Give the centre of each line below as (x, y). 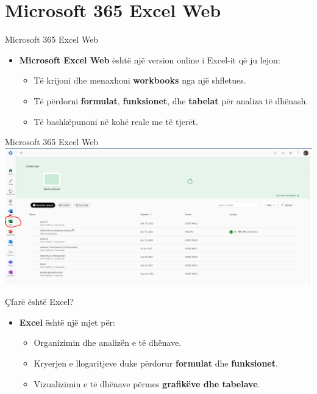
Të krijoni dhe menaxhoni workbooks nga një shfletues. (140, 80)
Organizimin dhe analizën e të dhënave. (108, 342)
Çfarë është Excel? (40, 302)
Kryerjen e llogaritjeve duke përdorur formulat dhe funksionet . (156, 363)
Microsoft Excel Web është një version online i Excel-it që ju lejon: (150, 59)
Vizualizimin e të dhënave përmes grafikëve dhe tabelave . (147, 383)
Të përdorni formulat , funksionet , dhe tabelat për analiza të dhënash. (171, 100)
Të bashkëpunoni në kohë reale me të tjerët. (116, 121)
